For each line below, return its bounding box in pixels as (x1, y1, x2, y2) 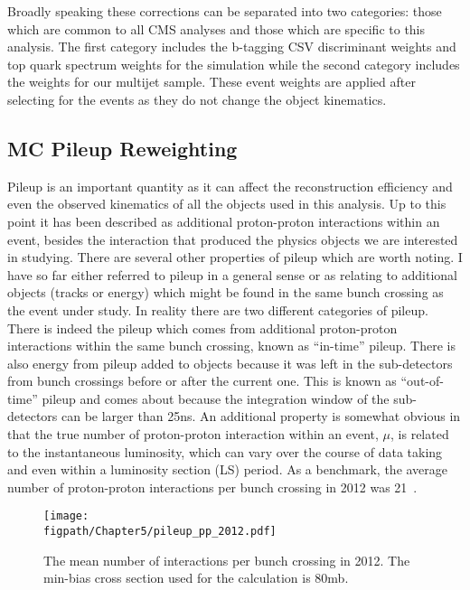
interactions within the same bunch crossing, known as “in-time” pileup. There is (7, 336, 456, 355)
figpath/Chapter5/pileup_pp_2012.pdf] (43, 525, 277, 538)
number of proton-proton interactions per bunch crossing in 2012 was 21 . (7, 477, 418, 496)
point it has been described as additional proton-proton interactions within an (7, 211, 440, 230)
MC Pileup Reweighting (7, 134, 238, 162)
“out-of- (400, 371, 444, 390)
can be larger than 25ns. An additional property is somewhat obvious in (61, 407, 461, 426)
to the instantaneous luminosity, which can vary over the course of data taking (7, 442, 443, 461)
